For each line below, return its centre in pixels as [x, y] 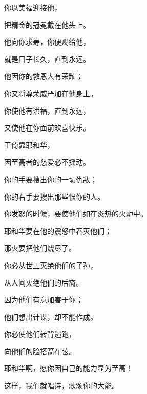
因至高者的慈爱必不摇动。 [47, 162]
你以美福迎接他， [33, 7]
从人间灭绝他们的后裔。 [44, 282]
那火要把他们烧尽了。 [40, 248]
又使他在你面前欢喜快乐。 [47, 128]
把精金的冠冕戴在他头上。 [47, 24]
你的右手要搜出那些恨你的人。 [54, 196]
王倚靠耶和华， [29, 145]
